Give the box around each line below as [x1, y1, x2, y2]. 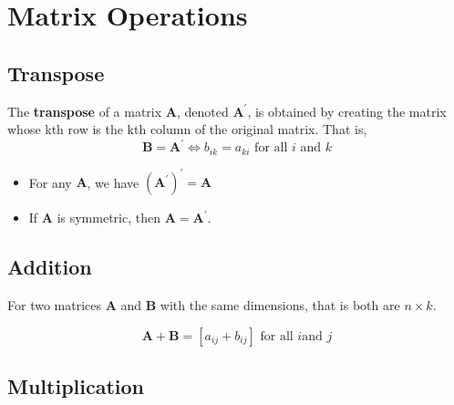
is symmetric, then [57, 208, 160, 227]
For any [28, 172, 72, 192]
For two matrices [7, 296, 101, 315]
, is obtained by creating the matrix [247, 101, 447, 120]
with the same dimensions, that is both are [160, 296, 400, 315]
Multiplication [7, 372, 145, 400]
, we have [87, 172, 139, 192]
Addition [7, 253, 92, 281]
